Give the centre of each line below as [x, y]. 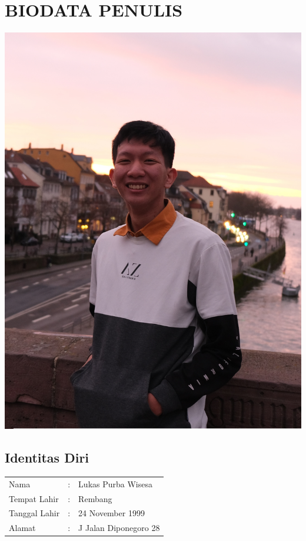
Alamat [22, 528]
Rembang [95, 498]
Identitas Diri [47, 458]
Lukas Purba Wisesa [115, 483]
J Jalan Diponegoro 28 [119, 528]
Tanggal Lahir [34, 513]
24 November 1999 [112, 513]
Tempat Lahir [34, 498]
